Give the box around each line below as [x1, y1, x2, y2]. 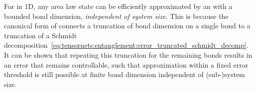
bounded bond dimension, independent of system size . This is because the [4, 10, 229, 21]
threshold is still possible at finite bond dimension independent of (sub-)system [4, 69, 245, 80]
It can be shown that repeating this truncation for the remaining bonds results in [4, 49, 253, 60]
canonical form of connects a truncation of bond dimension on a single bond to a [4, 20, 251, 31]
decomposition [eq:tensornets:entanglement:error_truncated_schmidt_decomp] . [4, 40, 249, 50]
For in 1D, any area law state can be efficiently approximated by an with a [4, 1, 233, 11]
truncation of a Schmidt [4, 30, 77, 40]
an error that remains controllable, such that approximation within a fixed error [4, 59, 249, 70]
